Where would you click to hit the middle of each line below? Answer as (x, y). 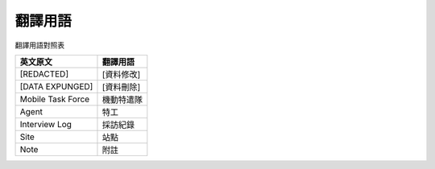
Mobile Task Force (55, 99)
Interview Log (46, 124)
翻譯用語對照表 (39, 45)
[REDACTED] (44, 74)
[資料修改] (121, 74)
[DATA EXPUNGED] (56, 86)
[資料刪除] (121, 87)
